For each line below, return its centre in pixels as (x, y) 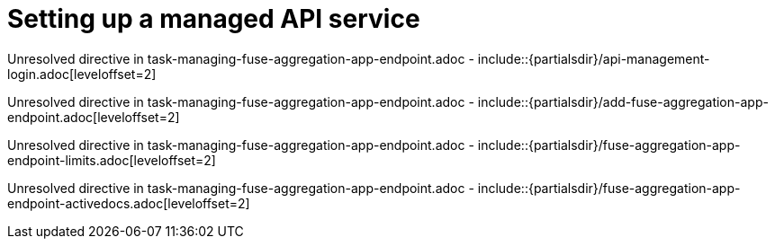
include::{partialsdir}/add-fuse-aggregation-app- (623, 101)
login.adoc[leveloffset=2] (82, 74)
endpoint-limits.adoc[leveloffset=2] (112, 160)
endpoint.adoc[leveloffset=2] (94, 117)
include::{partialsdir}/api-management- (594, 58)
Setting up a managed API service (214, 19)
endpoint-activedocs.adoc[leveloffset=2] (129, 203)
